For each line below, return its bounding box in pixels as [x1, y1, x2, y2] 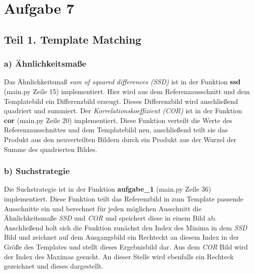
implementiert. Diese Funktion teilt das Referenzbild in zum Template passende [4, 193, 244, 203]
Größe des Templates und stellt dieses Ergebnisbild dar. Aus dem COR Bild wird [4, 241, 248, 251]
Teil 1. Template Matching [4, 31, 142, 47]
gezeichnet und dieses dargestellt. [4, 261, 103, 271]
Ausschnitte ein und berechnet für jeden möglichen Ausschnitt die [4, 203, 202, 213]
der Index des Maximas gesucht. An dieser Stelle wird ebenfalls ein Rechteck [4, 251, 234, 261]
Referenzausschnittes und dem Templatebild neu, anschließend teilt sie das [4, 125, 228, 135]
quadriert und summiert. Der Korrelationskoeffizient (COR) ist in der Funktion [4, 105, 242, 116]
